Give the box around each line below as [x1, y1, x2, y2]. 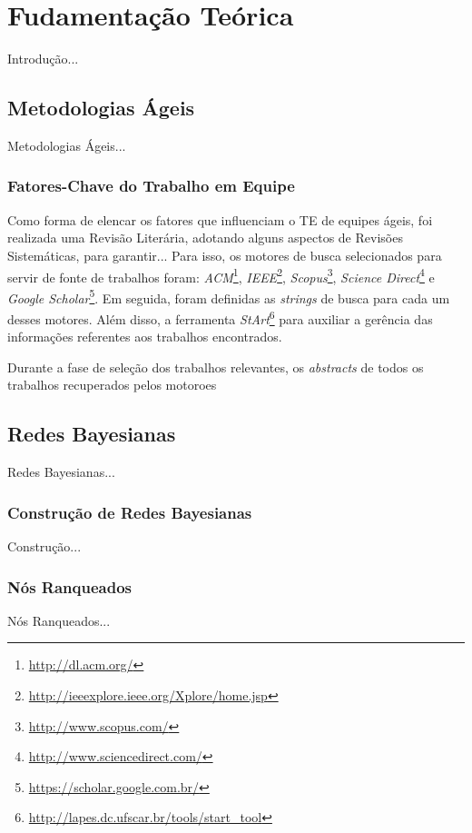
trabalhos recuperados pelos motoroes [7, 375, 217, 394]
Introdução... [7, 49, 79, 68]
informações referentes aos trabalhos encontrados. [7, 327, 282, 346]
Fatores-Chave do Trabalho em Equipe [7, 174, 295, 197]
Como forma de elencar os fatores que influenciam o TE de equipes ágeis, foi [7, 210, 433, 229]
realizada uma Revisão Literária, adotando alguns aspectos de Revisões [7, 228, 403, 247]
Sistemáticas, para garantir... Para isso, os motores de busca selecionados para [7, 245, 442, 264]
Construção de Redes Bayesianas [7, 501, 252, 523]
